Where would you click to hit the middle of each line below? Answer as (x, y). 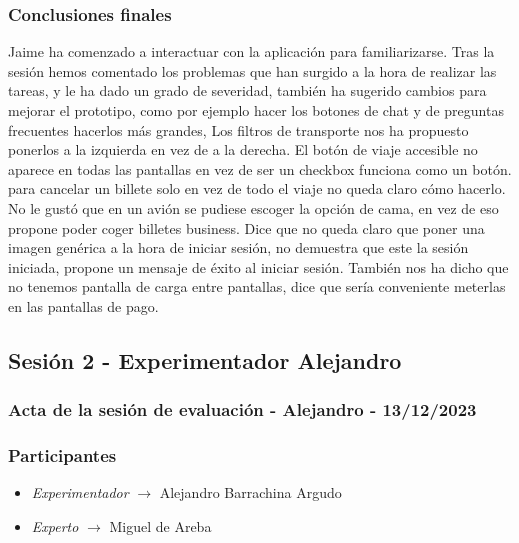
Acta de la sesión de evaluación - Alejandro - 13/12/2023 (242, 409)
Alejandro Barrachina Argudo (250, 492)
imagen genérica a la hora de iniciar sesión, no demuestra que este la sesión (238, 247)
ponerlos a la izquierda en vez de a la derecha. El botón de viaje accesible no (243, 149)
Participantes (62, 455)
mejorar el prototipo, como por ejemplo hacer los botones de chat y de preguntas (256, 110)
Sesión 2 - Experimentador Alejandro (205, 359)
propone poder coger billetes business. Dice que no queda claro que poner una (246, 227)
